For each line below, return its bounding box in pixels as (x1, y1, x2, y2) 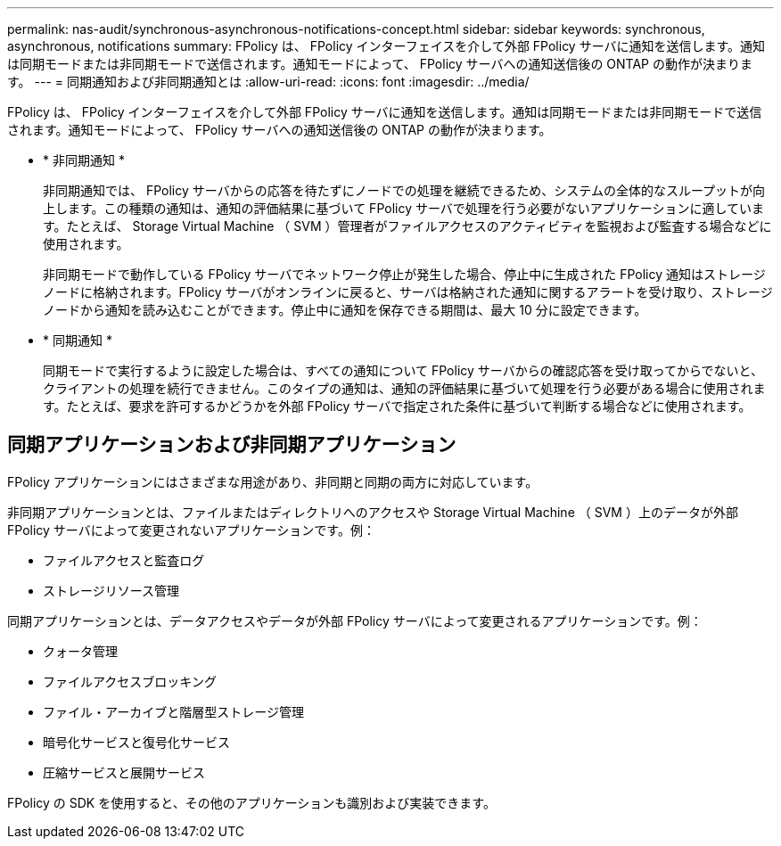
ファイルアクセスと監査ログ (43, 552, 205, 568)
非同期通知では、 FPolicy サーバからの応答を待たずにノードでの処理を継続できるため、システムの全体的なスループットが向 (43, 183, 766, 198)
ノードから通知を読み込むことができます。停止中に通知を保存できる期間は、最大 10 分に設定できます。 (43, 302, 647, 317)
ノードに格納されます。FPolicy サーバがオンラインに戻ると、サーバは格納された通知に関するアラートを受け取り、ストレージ (43, 284, 773, 300)
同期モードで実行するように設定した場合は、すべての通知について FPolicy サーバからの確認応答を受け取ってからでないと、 (43, 363, 763, 378)
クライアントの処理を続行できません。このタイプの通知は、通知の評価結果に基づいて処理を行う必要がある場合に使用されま (43, 381, 766, 396)
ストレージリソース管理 (43, 582, 180, 598)
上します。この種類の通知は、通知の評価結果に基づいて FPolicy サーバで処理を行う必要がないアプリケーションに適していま (43, 201, 765, 216)
